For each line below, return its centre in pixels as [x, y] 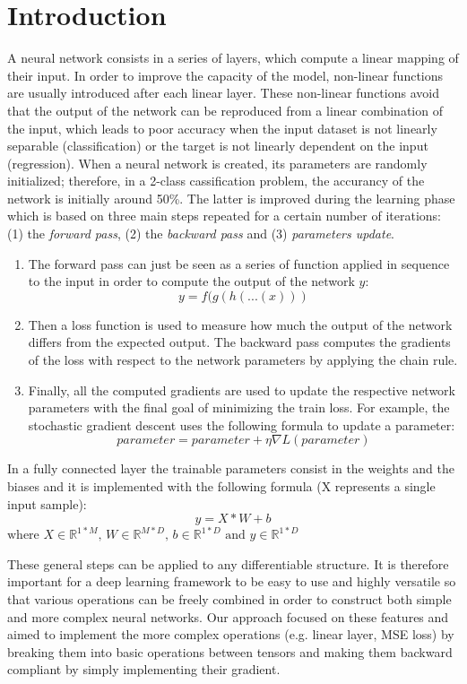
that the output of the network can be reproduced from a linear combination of [225, 110]
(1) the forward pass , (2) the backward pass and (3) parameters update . [201, 234]
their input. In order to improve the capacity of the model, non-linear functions [225, 75]
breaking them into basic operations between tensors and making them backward [230, 651]
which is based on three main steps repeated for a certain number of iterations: [224, 216]
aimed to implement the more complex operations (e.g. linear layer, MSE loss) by [231, 634]
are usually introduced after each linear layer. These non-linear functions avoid [223, 93]
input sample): [47, 503]
